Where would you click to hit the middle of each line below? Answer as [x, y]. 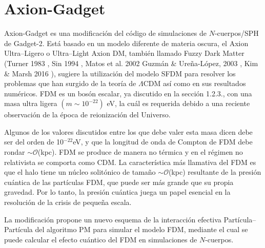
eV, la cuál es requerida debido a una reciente [178, 103]
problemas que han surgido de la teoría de [70, 83]
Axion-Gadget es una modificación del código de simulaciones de [106, 33]
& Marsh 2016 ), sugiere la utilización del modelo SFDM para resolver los [120, 73]
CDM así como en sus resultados [195, 83]
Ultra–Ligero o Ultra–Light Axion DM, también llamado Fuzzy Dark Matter [124, 53]
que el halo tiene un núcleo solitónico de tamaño [80, 172]
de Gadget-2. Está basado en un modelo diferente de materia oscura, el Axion [126, 43]
